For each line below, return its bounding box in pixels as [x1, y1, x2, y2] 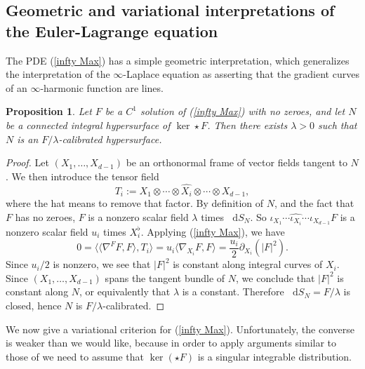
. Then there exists [207, 117, 288, 132]
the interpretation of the [6, 67, 110, 81]
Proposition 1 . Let [6, 104, 92, 119]
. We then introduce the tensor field [6, 168, 159, 183]
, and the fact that [274, 196, 354, 210]
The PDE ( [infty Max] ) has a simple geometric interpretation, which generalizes [6, 53, 350, 67]
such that [318, 117, 357, 132]
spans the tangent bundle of [105, 270, 225, 285]
